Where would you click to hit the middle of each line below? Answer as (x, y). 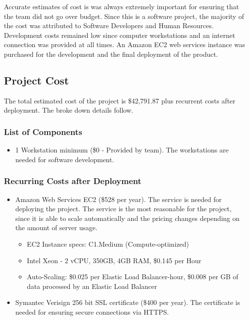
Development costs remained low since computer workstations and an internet (120, 35)
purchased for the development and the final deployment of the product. (111, 54)
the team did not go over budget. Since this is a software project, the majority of (124, 16)
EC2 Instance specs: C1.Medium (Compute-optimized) (108, 244)
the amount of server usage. (56, 227)
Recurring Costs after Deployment (73, 181)
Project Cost (37, 80)
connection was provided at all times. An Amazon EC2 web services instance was (124, 44)
